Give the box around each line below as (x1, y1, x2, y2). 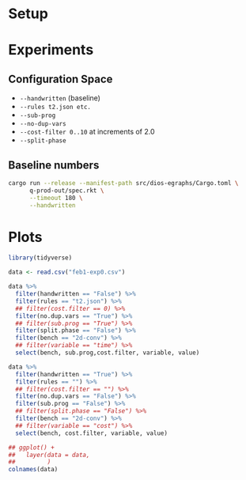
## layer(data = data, (8, 451, 90, 459)
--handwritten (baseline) (19, 93, 101, 103)
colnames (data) (8, 466, 59, 474)
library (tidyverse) (8, 254, 73, 262)
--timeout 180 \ (28, 194, 83, 202)
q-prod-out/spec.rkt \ (28, 187, 104, 195)
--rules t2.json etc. (19, 104, 91, 111)
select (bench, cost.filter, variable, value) (15, 429, 168, 437)
